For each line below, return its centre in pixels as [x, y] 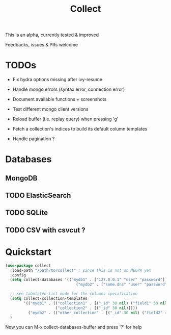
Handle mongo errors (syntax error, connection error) [69, 89]
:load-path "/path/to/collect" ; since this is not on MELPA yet [81, 270]
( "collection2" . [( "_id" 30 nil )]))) [96, 308]
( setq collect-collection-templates [49, 299]
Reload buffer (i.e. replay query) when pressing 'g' [65, 119]
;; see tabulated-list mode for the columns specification [74, 294]
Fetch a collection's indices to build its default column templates [80, 129]
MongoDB [21, 178]
